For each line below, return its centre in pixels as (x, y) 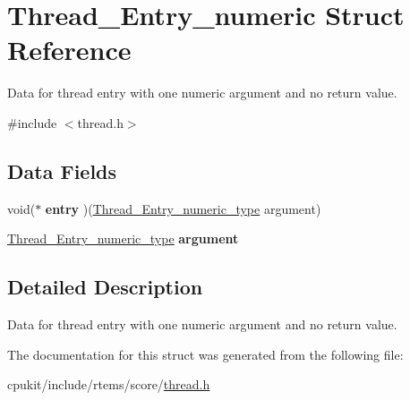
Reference (69, 50)
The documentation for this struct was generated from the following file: (205, 354)
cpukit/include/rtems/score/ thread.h (109, 384)
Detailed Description (105, 287)
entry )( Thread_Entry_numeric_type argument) (183, 208)
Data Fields (62, 170)
